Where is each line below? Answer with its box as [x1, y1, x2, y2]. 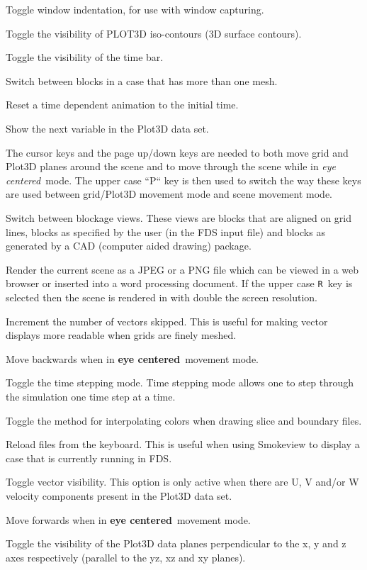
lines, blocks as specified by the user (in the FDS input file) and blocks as [6, 224, 325, 239]
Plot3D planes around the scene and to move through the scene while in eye [6, 159, 337, 174]
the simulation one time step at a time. [6, 389, 176, 403]
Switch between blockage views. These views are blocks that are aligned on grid [6, 210, 352, 225]
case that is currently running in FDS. [6, 450, 172, 465]
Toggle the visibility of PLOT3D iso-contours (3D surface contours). [6, 26, 302, 40]
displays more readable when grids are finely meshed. [6, 328, 237, 342]
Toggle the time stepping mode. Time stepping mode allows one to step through [6, 375, 354, 390]
